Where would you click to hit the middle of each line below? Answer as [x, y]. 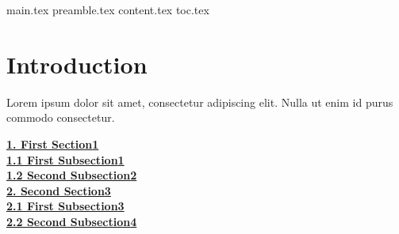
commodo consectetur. [61, 117]
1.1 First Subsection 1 [65, 159]
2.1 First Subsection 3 [65, 206]
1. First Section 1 [53, 143]
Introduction [77, 64]
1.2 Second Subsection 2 [72, 175]
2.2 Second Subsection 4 [72, 221]
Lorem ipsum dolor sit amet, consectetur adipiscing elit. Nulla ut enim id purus [200, 102]
